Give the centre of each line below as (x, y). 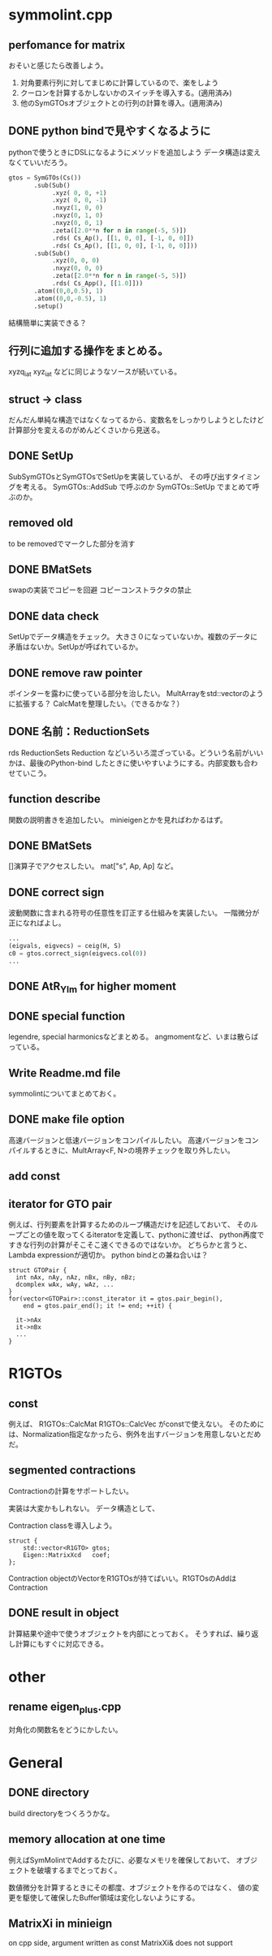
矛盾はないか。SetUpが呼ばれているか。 (76, 647)
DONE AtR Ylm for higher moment (93, 988)
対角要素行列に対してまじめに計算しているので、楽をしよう (119, 82)
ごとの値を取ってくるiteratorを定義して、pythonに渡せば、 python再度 (140, 1235)
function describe (55, 799)
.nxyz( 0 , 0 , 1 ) (78, 223)
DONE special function (67, 1016)
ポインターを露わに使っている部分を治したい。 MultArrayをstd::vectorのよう (136, 694)
